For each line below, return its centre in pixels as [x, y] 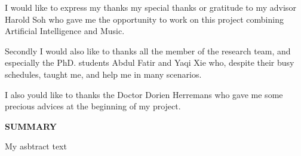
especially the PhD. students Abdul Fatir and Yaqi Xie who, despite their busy [150, 62]
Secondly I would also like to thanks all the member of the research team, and [148, 51]
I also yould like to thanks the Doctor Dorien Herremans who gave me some [144, 94]
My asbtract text [36, 146]
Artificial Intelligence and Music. [65, 31]
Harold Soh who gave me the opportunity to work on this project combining [144, 19]
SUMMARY [31, 126]
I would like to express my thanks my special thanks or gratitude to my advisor [150, 7]
